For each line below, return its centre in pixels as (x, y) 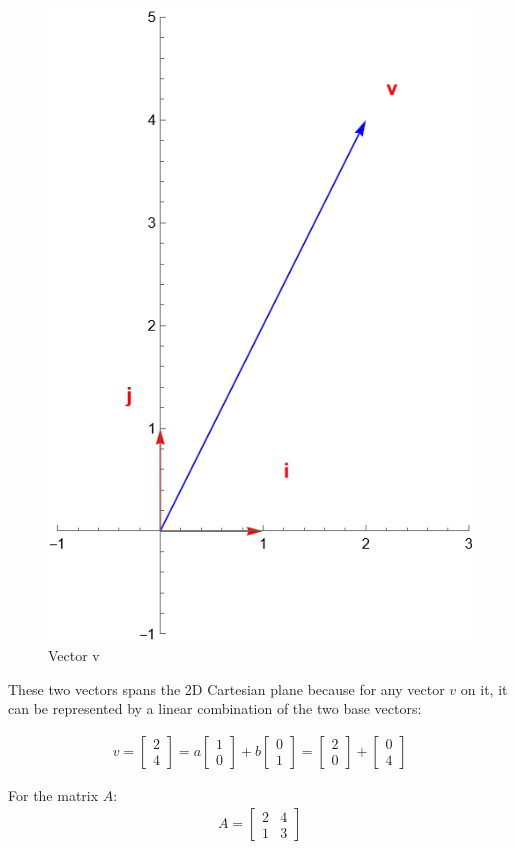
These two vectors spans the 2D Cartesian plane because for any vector (226, 688)
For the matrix (53, 794)
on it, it (484, 688)
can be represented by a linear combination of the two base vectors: (215, 708)
